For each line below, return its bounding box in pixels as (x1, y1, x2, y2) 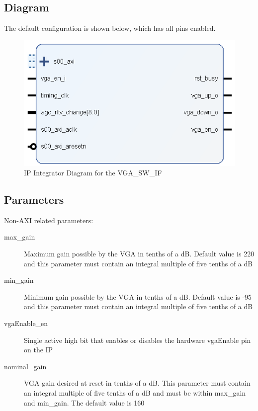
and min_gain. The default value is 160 (24, 397, 145, 408)
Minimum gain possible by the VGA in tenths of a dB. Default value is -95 (24, 291, 252, 302)
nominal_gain (4, 361, 47, 371)
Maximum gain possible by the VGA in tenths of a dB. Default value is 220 (24, 248, 255, 259)
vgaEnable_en (4, 318, 48, 329)
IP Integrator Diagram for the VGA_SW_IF (24, 167, 162, 178)
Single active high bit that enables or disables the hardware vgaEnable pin (24, 334, 251, 345)
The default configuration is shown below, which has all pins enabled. (4, 23, 216, 33)
